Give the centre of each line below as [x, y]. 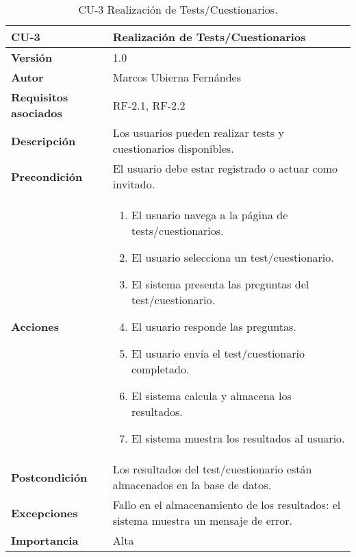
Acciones [35, 326]
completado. [160, 369]
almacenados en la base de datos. [192, 485]
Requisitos [40, 97]
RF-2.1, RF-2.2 [149, 105]
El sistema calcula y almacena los [211, 396]
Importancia [45, 540]
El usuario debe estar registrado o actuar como [225, 168]
